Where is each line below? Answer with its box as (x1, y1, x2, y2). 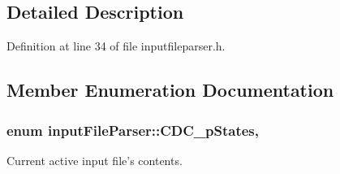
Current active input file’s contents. (6, 151, 183, 168)
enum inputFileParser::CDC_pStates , (6, 120, 260, 140)
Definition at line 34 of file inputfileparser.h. (6, 37, 226, 54)
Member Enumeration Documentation (6, 77, 334, 102)
